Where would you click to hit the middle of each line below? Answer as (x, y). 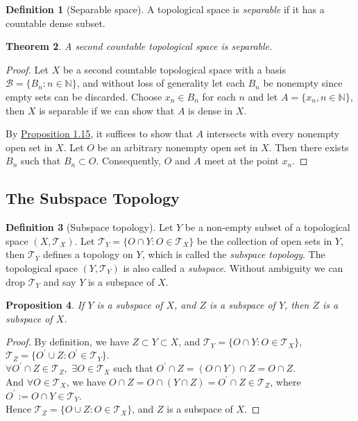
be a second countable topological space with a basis (174, 69)
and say (60, 281)
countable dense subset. (56, 23)
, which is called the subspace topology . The (233, 254)
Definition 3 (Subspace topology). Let (89, 227)
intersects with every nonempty (273, 134)
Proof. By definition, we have (67, 342)
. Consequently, (128, 161)
